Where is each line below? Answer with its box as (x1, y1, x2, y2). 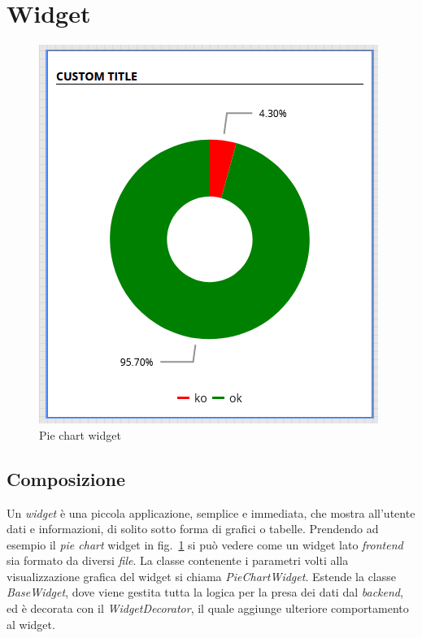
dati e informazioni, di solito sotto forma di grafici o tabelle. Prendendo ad (7, 520, 379, 537)
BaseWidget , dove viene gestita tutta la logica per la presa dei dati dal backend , (7, 584, 403, 601)
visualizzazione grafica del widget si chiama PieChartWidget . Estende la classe (7, 567, 396, 584)
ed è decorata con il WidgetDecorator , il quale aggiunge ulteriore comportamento (7, 600, 409, 617)
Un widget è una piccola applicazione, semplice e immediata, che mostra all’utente (7, 504, 415, 521)
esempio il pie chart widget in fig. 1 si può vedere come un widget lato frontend (7, 536, 403, 553)
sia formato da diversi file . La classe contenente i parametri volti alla (7, 552, 349, 569)
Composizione (7, 466, 126, 491)
